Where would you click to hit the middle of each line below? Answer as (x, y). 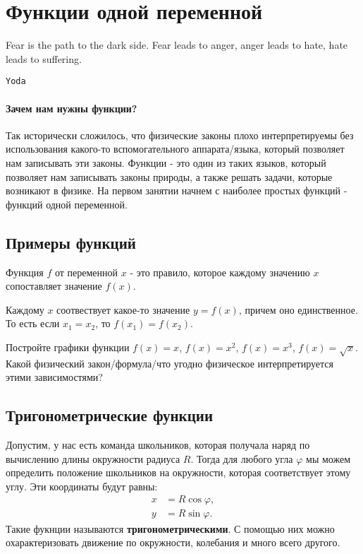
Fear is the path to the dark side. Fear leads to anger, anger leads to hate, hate (177, 45)
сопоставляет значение (54, 286)
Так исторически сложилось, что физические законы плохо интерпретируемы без (180, 135)
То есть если (33, 323)
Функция (25, 272)
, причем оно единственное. (298, 309)
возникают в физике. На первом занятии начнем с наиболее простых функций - (177, 190)
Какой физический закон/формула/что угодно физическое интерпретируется (170, 363)
